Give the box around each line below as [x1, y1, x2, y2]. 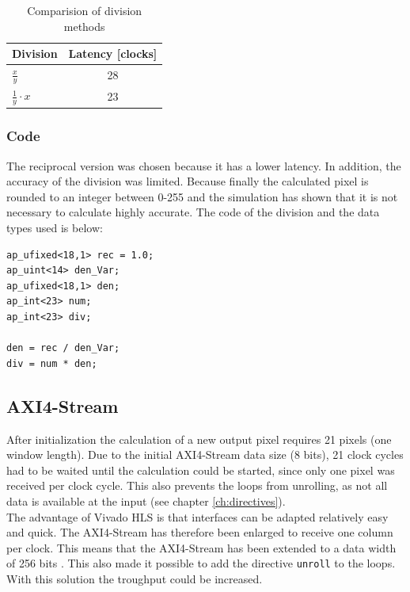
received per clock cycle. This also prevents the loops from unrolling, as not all [6, 477, 388, 494]
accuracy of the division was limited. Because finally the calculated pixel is [6, 173, 369, 189]
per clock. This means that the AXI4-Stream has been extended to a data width [6, 539, 397, 556]
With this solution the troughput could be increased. [6, 570, 263, 586]
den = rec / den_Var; [6, 342, 120, 354]
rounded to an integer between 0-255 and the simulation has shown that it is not [6, 188, 398, 204]
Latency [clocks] [68, 45, 158, 62]
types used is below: [6, 220, 103, 236]
